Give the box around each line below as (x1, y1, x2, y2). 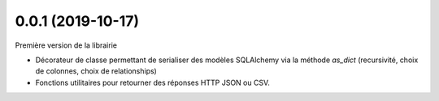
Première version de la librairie (15, 40, 118, 50)
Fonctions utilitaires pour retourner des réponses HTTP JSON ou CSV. (35, 78, 270, 87)
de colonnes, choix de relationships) (35, 66, 158, 76)
